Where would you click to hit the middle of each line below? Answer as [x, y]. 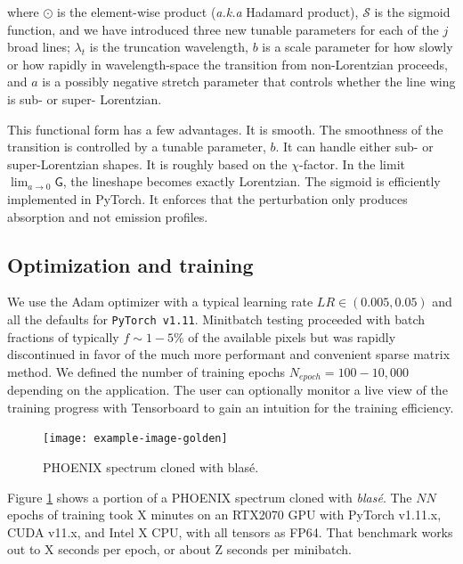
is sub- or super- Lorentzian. [85, 98]
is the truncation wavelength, [169, 47]
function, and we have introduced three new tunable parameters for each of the [223, 29]
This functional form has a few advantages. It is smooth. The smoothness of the [225, 129]
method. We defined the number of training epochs [146, 371]
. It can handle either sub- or [354, 147]
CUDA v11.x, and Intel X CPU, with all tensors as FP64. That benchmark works [230, 531]
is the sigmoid [412, 12]
